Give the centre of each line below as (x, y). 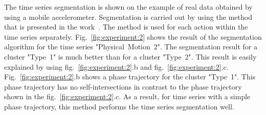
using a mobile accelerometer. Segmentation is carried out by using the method (128, 17)
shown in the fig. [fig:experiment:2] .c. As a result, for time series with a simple (127, 96)
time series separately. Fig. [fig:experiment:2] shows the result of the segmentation (133, 36)
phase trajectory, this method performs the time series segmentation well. (119, 106)
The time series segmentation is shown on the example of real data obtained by (128, 7)
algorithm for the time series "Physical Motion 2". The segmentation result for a (131, 47)
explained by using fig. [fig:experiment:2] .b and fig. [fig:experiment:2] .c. (116, 66)
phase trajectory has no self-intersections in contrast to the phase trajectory (123, 86)
